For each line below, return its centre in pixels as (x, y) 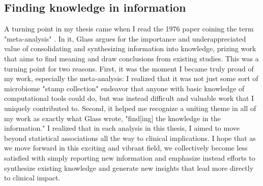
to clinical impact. (32, 178)
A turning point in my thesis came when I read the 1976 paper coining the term (129, 29)
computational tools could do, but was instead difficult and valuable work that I (129, 98)
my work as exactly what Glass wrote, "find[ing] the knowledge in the (112, 118)
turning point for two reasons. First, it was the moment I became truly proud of (129, 68)
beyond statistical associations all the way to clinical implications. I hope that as (130, 138)
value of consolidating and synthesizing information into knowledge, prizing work (130, 48)
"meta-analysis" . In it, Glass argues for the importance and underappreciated (125, 38)
